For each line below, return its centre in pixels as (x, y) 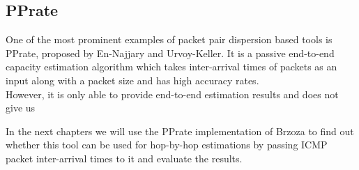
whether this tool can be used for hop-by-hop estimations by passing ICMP (167, 145)
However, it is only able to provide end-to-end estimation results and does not (172, 94)
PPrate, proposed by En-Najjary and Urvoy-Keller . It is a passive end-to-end (170, 53)
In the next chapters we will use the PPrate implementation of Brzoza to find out (180, 131)
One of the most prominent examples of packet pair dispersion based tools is (169, 39)
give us (21, 108)
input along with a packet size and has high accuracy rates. (132, 80)
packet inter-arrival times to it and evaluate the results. (124, 158)
